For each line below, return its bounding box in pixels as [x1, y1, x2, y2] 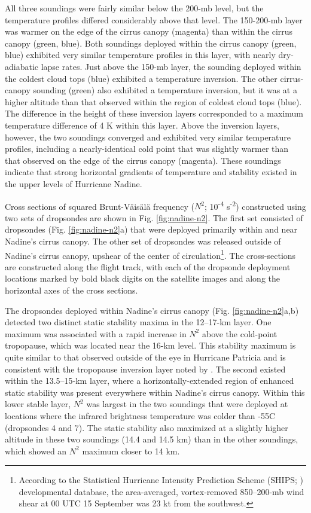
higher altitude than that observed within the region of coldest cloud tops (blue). [5, 95, 302, 108]
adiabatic [5, 60, 39, 72]
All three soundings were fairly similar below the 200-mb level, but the [5, 2, 264, 14]
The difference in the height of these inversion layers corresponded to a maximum [5, 107, 304, 120]
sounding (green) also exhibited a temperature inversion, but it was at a [33, 84, 297, 96]
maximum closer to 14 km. [82, 444, 180, 457]
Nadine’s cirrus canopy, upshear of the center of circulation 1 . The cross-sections [5, 247, 296, 261]
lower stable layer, [5, 398, 71, 410]
